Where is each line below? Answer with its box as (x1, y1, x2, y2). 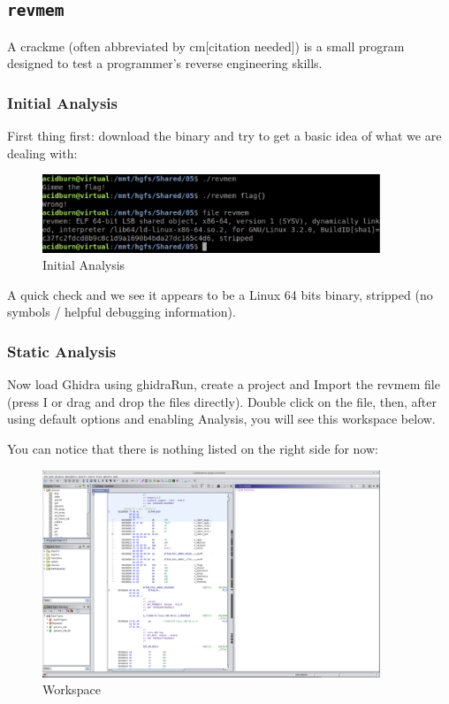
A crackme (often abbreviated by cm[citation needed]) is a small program (7, 36, 405, 55)
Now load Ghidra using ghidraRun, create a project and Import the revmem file (7, 375, 440, 394)
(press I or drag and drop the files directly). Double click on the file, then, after (7, 392, 438, 410)
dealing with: (7, 143, 78, 162)
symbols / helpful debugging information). (7, 302, 236, 321)
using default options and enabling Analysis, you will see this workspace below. (7, 409, 436, 428)
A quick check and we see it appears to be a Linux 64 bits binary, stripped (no (7, 285, 433, 303)
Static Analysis (7, 340, 117, 362)
